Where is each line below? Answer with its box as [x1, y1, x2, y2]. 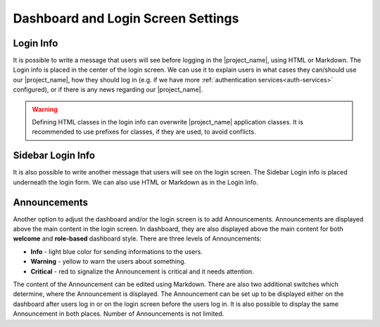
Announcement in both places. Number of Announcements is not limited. [13, 309, 224, 318]
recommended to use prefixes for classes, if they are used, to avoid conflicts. [32, 127, 256, 136]
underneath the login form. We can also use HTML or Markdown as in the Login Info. [13, 178, 258, 186]
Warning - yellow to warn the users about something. [30, 257, 186, 266]
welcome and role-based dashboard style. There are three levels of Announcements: [13, 234, 262, 243]
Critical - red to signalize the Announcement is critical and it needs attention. [30, 267, 255, 276]
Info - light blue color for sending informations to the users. [30, 247, 203, 256]
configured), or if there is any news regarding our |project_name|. [13, 85, 203, 94]
